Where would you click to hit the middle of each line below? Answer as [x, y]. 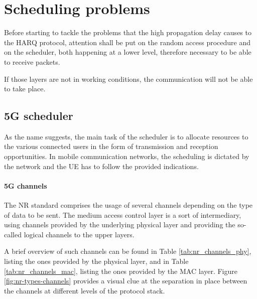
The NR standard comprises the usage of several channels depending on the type [128, 205]
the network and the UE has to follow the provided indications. [101, 166]
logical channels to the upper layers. [79, 234]
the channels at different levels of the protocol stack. [85, 290]
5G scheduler [39, 116]
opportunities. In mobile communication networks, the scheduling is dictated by [127, 156]
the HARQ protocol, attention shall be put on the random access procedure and [127, 42]
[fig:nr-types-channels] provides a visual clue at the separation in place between [126, 281]
